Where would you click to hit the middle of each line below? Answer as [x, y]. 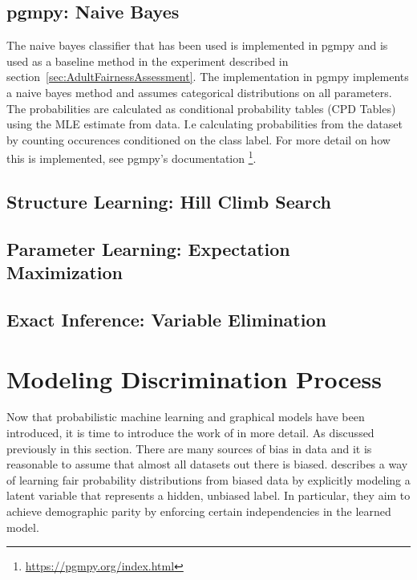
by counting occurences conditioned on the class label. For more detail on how [198, 139]
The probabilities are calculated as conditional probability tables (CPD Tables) [201, 108]
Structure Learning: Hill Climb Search [169, 201]
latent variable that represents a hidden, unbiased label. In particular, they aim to [208, 495]
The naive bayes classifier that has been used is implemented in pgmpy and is [197, 45]
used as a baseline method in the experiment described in [148, 61]
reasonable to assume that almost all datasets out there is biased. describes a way [207, 464]
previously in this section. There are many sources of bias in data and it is [189, 448]
